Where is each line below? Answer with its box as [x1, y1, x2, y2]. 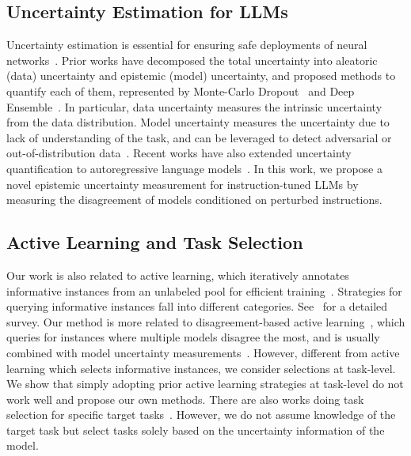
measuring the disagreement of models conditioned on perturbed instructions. [6, 191, 382, 208]
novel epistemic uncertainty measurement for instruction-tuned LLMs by [6, 175, 359, 192]
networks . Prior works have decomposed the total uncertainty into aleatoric [6, 51, 378, 68]
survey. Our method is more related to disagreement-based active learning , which [6, 313, 405, 330]
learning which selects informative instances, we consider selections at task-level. [6, 360, 396, 376]
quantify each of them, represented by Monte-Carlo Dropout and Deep [6, 82, 355, 99]
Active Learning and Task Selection [6, 230, 303, 254]
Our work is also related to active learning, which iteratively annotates [6, 266, 349, 283]
